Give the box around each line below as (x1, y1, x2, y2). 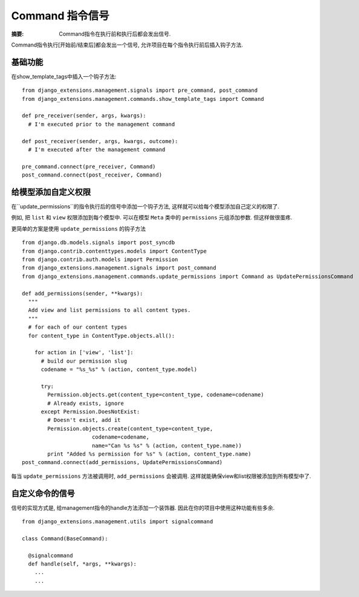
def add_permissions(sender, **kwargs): (22, 290, 143, 297)
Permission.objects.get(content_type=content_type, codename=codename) (47, 392, 264, 398)
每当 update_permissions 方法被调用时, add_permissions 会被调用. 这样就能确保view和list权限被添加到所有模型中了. (11, 472, 311, 480)
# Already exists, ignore (47, 399, 124, 407)
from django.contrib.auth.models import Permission (22, 256, 178, 263)
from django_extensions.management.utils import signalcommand (22, 518, 213, 525)
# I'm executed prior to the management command (28, 121, 175, 127)
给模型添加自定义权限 (11, 187, 91, 197)
